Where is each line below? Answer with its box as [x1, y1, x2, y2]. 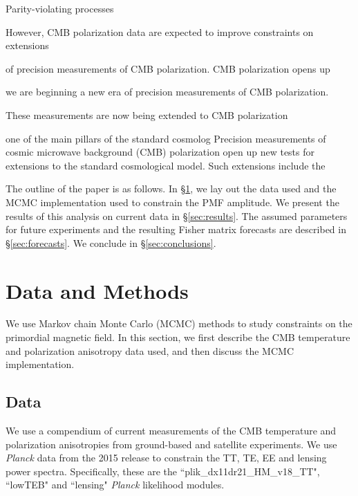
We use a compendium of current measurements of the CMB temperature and [6, 423, 337, 438]
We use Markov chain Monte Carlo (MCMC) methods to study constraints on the [6, 316, 352, 331]
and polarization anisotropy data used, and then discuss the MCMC [6, 343, 294, 358]
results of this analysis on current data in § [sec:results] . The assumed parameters [6, 208, 348, 223]
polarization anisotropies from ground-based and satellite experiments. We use [6, 437, 337, 451]
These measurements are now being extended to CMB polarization [6, 107, 288, 122]
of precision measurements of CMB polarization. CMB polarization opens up [6, 61, 330, 75]
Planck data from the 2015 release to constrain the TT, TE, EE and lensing [6, 450, 327, 465]
